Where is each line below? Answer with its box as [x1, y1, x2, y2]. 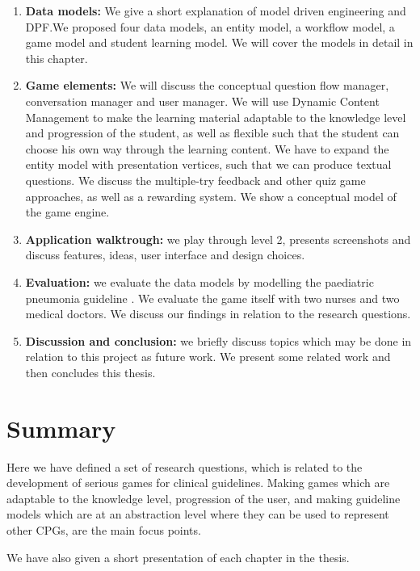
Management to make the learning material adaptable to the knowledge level [25, 108, 406, 125]
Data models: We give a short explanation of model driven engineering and [25, 2, 406, 19]
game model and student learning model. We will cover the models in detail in [25, 34, 414, 51]
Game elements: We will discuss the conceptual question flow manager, [25, 77, 389, 94]
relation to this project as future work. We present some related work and [25, 348, 391, 365]
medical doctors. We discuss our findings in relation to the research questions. [25, 305, 411, 322]
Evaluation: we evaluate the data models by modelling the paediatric [25, 273, 374, 290]
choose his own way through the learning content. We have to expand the [25, 140, 389, 157]
